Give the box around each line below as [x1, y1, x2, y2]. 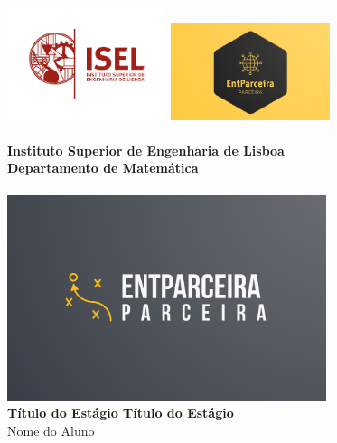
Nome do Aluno [7, 420, 95, 439]
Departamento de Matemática [7, 158, 199, 177]
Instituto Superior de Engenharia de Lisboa [7, 140, 285, 159]
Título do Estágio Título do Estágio [7, 403, 234, 422]
